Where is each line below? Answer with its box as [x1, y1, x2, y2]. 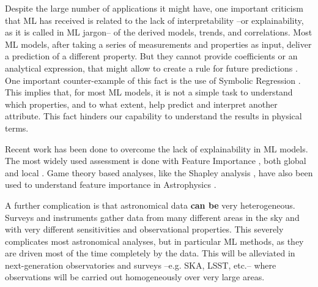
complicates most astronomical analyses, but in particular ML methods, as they [5, 234, 304, 247]
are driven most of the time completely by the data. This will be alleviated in [5, 247, 295, 259]
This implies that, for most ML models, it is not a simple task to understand [5, 86, 293, 99]
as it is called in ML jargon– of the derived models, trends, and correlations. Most [5, 26, 312, 39]
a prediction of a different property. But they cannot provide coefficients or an [5, 50, 298, 62]
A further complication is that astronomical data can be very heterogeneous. [5, 198, 295, 211]
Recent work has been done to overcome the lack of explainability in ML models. [5, 142, 308, 155]
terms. [5, 121, 29, 134]
